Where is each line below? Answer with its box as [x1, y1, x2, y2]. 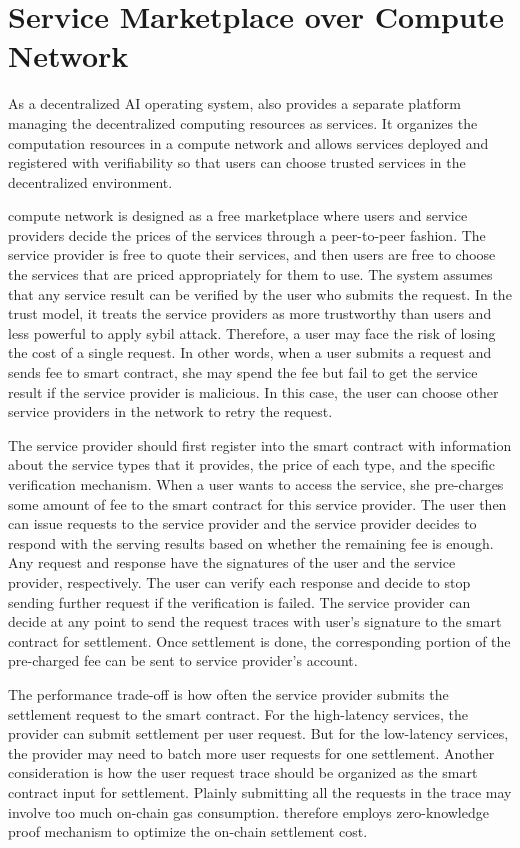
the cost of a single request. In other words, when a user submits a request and [8, 342, 492, 363]
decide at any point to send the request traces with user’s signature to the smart [8, 611, 502, 632]
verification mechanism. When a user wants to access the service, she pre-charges [8, 474, 504, 494]
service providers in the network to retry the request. [8, 401, 333, 422]
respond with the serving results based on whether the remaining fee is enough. [8, 532, 494, 553]
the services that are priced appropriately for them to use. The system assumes [8, 264, 493, 285]
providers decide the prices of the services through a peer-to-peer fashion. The [8, 224, 486, 245]
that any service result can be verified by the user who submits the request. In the [8, 283, 512, 304]
